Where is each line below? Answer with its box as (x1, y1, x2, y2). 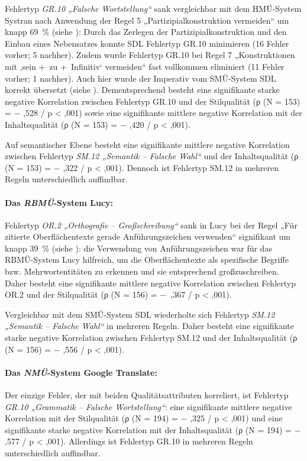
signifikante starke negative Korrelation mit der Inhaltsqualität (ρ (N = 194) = (5, 423, 292, 436)
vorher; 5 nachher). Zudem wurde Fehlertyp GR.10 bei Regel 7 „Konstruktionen (5, 49, 295, 61)
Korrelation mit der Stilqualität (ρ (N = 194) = (5, 412, 178, 424)
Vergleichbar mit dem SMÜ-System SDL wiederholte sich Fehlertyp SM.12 (5, 308, 275, 320)
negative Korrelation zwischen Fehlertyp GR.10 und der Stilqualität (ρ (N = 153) (5, 95, 300, 107)
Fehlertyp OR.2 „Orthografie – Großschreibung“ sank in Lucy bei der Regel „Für (5, 218, 298, 231)
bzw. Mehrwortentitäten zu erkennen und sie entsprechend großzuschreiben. (5, 265, 279, 278)
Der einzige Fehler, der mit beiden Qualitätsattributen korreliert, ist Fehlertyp (5, 389, 289, 401)
